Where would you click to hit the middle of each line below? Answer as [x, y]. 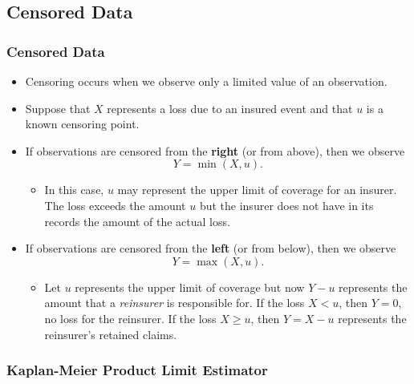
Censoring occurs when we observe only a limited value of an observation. [206, 81]
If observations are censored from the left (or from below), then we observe [211, 248]
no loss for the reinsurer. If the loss [130, 318]
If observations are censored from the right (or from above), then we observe [215, 150]
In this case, [74, 190]
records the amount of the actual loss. [137, 221]
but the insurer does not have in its [286, 205]
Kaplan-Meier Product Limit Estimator [137, 370]
